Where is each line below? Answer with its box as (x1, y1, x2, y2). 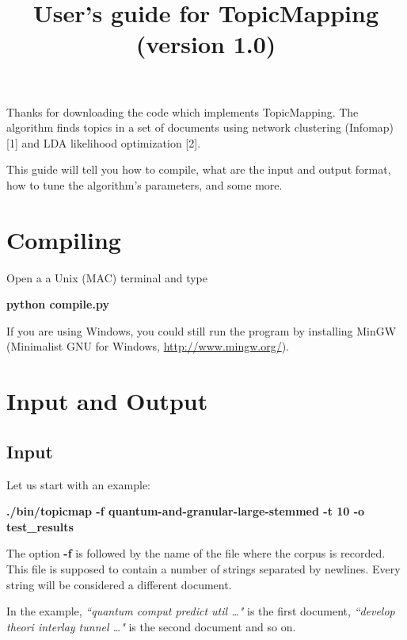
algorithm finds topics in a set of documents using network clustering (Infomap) (6, 119, 394, 136)
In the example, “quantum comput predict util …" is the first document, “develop (6, 603, 395, 619)
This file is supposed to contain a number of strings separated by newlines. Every (6, 560, 401, 577)
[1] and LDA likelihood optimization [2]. (6, 134, 201, 151)
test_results (6, 518, 74, 535)
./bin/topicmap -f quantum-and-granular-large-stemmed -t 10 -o (6, 503, 365, 519)
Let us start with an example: (6, 476, 150, 492)
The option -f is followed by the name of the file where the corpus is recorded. (6, 545, 386, 561)
